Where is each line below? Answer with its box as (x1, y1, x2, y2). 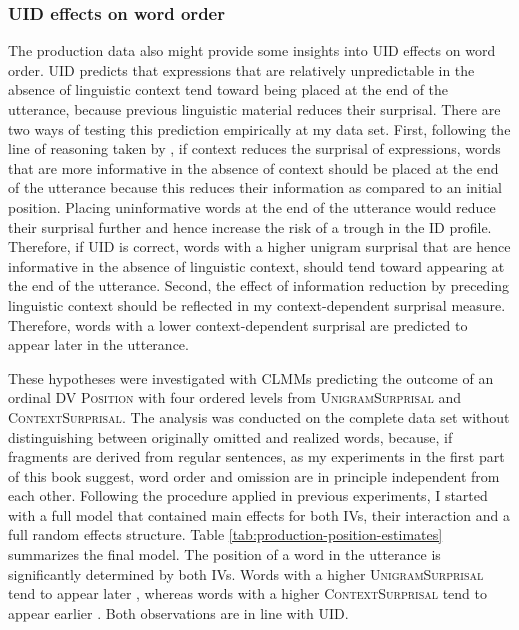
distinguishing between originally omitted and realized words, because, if (8, 426, 453, 447)
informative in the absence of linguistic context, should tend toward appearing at (8, 255, 505, 276)
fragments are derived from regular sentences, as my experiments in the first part (8, 446, 505, 467)
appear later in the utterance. (8, 334, 189, 355)
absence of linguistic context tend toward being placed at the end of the (8, 79, 449, 100)
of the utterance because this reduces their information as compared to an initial (8, 177, 503, 198)
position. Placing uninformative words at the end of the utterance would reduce (8, 196, 496, 217)
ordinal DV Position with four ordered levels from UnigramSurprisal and (8, 387, 461, 408)
